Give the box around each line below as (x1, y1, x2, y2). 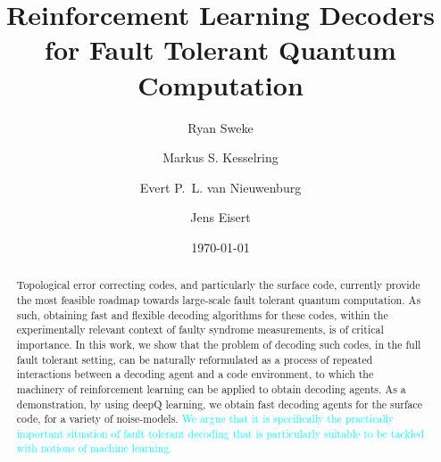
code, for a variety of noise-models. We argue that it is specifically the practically (16, 411, 395, 426)
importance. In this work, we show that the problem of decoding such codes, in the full (16, 336, 421, 351)
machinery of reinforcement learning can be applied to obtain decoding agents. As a (16, 381, 406, 396)
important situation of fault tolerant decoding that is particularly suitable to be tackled (16, 425, 424, 441)
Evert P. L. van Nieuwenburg (139, 177, 302, 196)
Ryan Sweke (187, 118, 254, 136)
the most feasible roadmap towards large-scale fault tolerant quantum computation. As (16, 292, 421, 307)
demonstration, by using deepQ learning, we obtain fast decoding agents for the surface (16, 396, 423, 411)
